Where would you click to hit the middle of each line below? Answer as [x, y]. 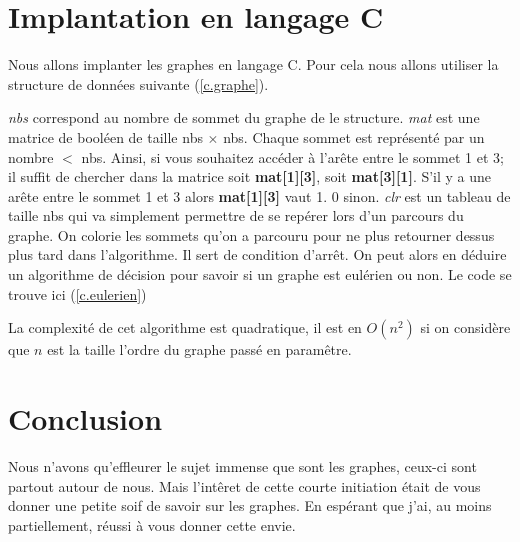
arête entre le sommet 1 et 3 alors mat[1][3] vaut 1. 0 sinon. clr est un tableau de [259, 195]
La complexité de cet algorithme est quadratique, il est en [185, 327]
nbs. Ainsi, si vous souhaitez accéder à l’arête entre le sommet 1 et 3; [292, 156]
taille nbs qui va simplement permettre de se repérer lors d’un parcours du [236, 215]
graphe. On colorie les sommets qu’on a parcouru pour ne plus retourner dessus [251, 234]
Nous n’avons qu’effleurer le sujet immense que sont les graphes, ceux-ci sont [242, 465]
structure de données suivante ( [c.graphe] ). [138, 83]
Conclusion [85, 418]
